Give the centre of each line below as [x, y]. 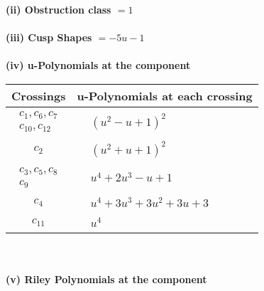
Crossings [39, 95]
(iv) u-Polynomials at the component [98, 65]
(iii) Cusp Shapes [49, 37]
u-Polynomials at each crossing [165, 95]
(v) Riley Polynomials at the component [106, 279]
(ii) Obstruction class [59, 9]
